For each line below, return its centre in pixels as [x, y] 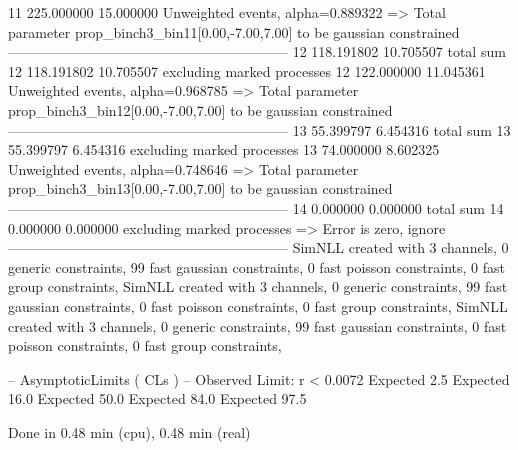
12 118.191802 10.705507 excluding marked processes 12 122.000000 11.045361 [247, 70]
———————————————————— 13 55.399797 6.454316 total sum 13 [259, 129]
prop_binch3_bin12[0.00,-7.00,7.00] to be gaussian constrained [200, 109]
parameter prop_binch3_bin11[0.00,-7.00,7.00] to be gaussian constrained [234, 31]
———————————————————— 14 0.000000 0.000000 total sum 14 [256, 207]
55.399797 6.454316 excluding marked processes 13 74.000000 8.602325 [224, 149]
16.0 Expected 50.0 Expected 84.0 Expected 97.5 [157, 398]
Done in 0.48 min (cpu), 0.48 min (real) [129, 431]
